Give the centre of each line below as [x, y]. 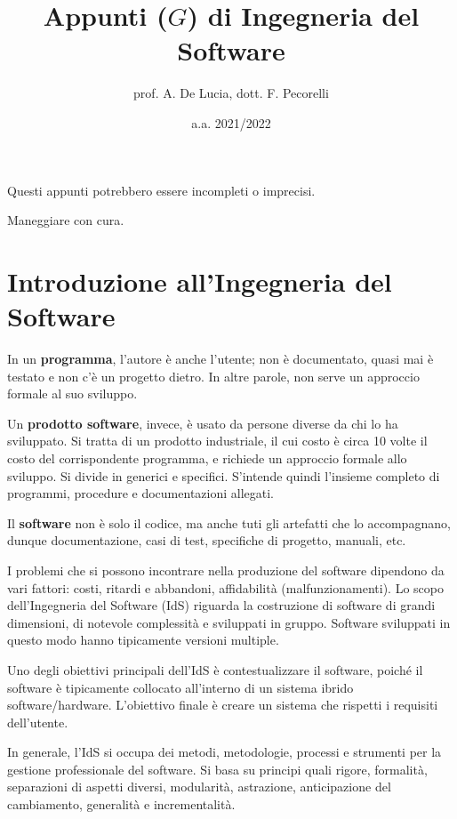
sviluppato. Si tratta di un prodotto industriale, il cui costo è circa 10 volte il [217, 441]
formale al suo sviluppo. [72, 393]
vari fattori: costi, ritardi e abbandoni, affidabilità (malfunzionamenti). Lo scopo [225, 587]
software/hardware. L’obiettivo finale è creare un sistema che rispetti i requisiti [223, 705]
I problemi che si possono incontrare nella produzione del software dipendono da [226, 570]
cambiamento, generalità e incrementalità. [121, 804]
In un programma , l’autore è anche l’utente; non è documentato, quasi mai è [220, 358]
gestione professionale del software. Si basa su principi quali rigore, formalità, [217, 769]
